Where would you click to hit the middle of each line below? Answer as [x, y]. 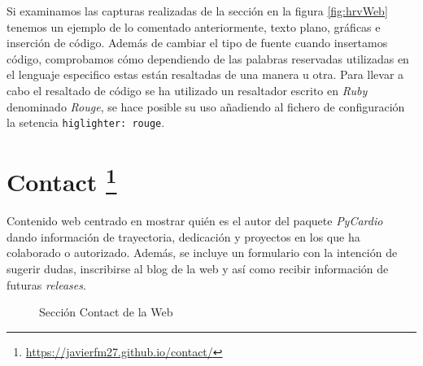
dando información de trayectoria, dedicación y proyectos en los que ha [183, 236]
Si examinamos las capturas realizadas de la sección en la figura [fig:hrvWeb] [197, 11]
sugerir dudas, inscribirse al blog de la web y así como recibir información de [198, 269]
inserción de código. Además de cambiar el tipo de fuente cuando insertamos [197, 43]
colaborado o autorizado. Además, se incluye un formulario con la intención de [202, 253]
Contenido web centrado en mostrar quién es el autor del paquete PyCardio [195, 221]
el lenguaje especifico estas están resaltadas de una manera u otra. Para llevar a [205, 74]
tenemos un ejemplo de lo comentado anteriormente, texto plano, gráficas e [194, 26]
